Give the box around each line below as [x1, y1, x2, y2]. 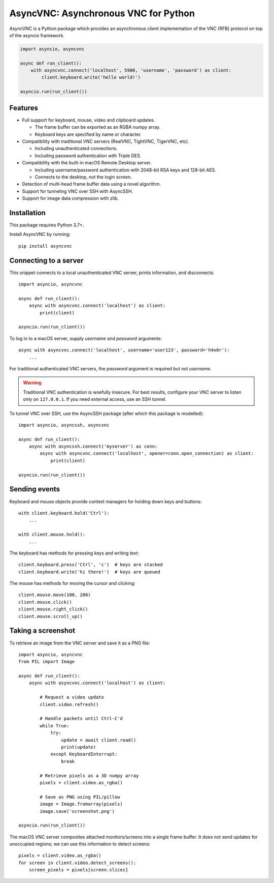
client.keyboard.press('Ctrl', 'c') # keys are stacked [18, 562, 163, 568]
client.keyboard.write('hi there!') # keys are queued [18, 569, 160, 575]
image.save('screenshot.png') [40, 808, 115, 814]
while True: [40, 723, 70, 728]
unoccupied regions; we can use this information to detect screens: [9, 841, 151, 847]
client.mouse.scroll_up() [18, 613, 83, 619]
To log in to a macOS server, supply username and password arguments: [9, 335, 162, 341]
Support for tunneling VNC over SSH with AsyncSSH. [22, 188, 133, 194]
